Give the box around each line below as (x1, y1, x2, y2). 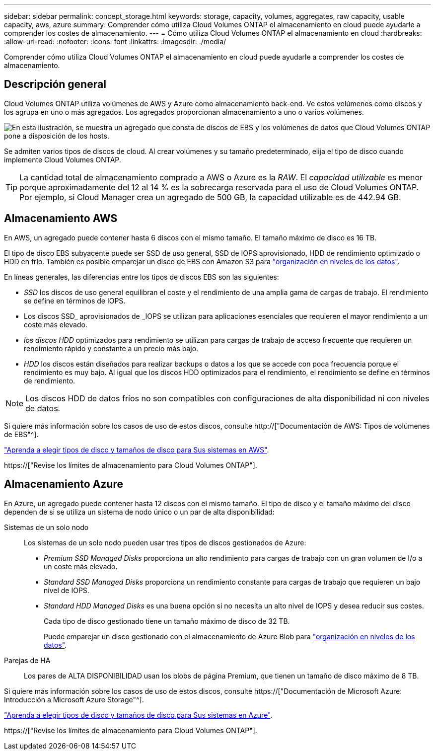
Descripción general (4, 78, 106, 91)
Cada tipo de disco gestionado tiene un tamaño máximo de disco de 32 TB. (44, 616, 290, 625)
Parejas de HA (4, 656, 51, 665)
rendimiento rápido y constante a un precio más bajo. (24, 344, 199, 353)
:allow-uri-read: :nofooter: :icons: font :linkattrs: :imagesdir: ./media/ (4, 37, 226, 46)
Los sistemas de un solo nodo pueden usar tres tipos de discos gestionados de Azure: (24, 538, 306, 547)
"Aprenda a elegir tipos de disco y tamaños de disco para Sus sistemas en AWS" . (4, 445, 269, 454)
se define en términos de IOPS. (24, 296, 126, 305)
